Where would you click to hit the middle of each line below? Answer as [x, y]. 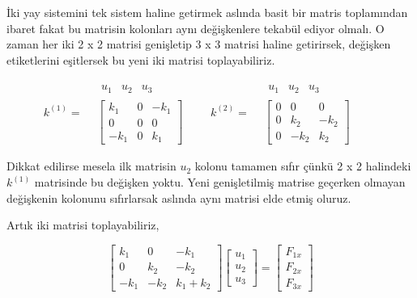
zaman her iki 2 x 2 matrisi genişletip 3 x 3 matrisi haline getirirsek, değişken [199, 44]
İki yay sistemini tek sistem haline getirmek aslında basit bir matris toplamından [207, 12]
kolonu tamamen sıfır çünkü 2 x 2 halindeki [303, 166]
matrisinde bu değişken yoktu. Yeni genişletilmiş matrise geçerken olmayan [220, 182]
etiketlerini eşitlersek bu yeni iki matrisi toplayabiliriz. [141, 59]
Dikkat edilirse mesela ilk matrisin [91, 166]
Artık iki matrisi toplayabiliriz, [83, 225]
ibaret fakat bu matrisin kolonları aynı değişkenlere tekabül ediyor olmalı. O [196, 28]
